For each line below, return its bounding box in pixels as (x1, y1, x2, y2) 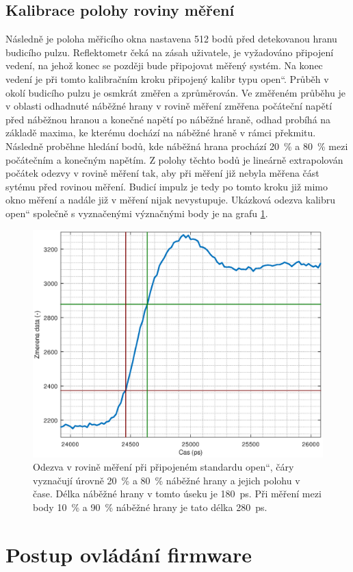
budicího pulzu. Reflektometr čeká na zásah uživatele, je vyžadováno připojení (5, 45, 334, 59)
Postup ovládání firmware (5, 540, 252, 568)
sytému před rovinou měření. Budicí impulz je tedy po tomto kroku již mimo (5, 179, 328, 193)
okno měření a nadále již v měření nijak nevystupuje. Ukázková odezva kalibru (5, 192, 336, 207)
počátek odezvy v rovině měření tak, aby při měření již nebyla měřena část (5, 166, 319, 180)
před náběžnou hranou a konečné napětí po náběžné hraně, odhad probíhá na (5, 112, 331, 126)
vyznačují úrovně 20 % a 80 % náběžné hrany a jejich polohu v (33, 473, 300, 487)
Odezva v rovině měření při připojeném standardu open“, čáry (33, 460, 294, 474)
